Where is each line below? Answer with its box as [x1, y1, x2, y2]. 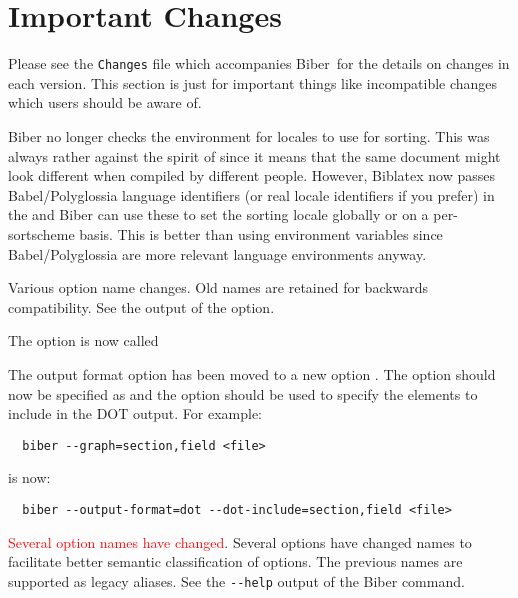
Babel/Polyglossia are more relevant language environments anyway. [8, 243, 427, 264]
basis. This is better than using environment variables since [79, 223, 443, 244]
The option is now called [8, 330, 159, 351]
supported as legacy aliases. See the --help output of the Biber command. [8, 570, 465, 591]
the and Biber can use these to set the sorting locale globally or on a [8, 204, 429, 225]
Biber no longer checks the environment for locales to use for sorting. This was [8, 125, 490, 146]
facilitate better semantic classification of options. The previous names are [8, 551, 463, 572]
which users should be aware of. [8, 92, 202, 113]
